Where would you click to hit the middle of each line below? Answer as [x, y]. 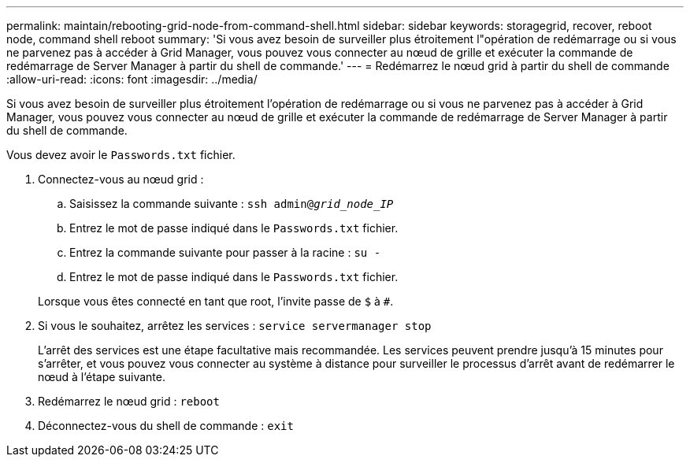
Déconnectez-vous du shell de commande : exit [166, 426]
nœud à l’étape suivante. [102, 377]
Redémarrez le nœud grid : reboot [129, 401]
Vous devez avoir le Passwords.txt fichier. [121, 155]
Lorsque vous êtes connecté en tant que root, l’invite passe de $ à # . [216, 301]
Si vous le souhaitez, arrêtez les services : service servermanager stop [235, 326]
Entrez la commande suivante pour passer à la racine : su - [225, 252]
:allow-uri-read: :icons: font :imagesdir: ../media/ [132, 79]
